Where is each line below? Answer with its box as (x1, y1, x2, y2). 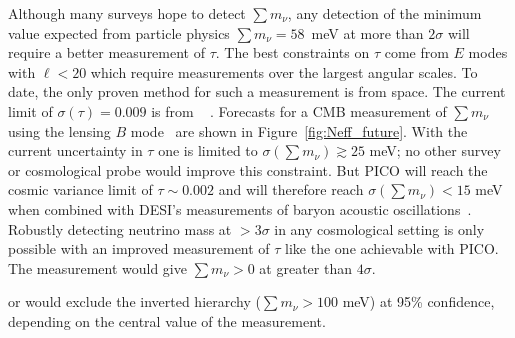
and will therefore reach (218, 179, 364, 200)
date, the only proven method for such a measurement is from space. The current (8, 81, 506, 102)
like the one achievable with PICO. (285, 238, 499, 259)
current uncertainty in (8, 140, 143, 161)
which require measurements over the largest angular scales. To (90, 61, 478, 82)
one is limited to (158, 140, 258, 161)
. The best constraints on (215, 42, 370, 63)
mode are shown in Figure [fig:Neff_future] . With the (130, 120, 468, 141)
